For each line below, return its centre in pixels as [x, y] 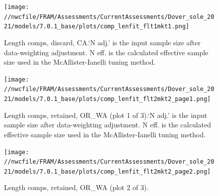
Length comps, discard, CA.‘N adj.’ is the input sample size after [102, 42]
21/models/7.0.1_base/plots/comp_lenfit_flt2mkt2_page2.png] [108, 171]
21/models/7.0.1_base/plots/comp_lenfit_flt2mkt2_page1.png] [108, 99]
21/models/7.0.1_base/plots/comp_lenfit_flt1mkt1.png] [97, 27]
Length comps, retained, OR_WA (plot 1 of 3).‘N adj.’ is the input [106, 115]
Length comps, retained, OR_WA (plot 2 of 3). [76, 187]
